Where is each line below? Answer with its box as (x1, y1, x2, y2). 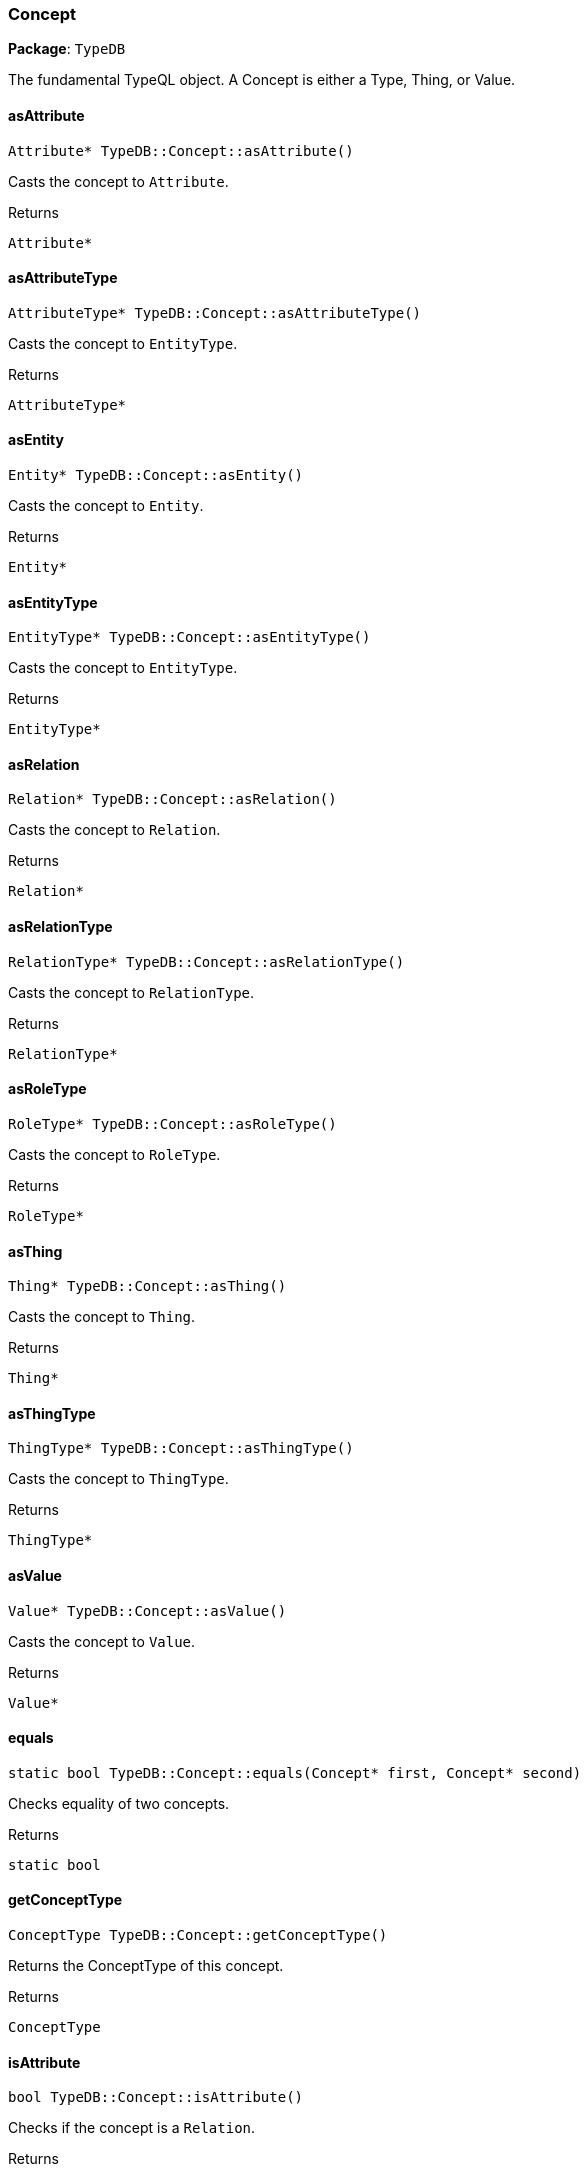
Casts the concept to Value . (8, 1632, 196, 1650)
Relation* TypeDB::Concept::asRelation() (8, 791, 337, 808)
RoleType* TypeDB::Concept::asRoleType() (8, 1115, 337, 1132)
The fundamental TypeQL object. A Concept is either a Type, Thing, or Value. (8, 71, 516, 89)
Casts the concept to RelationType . (8, 983, 255, 1001)
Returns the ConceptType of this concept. (8, 1957, 284, 1974)
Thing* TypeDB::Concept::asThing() (8, 1278, 287, 1295)
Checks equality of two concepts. (8, 1794, 230, 1812)
